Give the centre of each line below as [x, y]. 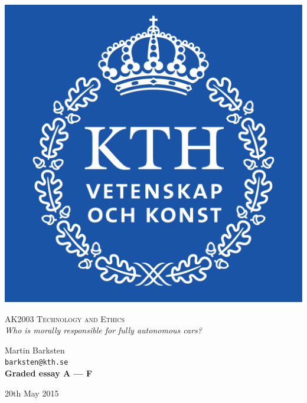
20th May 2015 [32, 393]
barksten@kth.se [37, 363]
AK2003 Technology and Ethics [65, 318]
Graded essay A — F [49, 373]
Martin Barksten [35, 350]
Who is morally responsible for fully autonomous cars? [103, 330]
